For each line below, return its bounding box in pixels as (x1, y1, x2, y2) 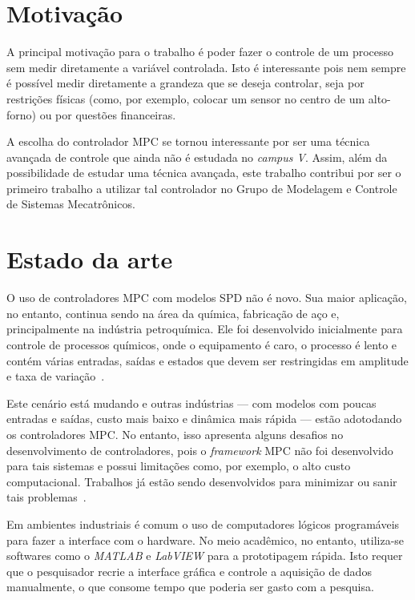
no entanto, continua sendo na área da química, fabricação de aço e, (6, 304, 340, 321)
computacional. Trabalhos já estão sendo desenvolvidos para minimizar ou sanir (6, 473, 397, 489)
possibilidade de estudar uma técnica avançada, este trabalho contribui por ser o (6, 164, 401, 181)
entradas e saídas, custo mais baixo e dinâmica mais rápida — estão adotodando (6, 410, 402, 427)
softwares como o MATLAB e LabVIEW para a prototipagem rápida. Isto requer (6, 547, 403, 564)
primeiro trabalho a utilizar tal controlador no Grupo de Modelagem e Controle (6, 179, 397, 196)
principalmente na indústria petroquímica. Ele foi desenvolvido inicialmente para (6, 320, 403, 337)
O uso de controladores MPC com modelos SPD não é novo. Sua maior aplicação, (6, 289, 407, 306)
